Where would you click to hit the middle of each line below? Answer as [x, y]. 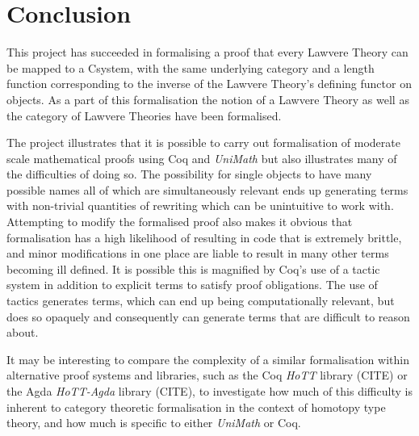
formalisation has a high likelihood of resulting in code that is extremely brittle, [204, 237]
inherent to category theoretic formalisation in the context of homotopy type [196, 407]
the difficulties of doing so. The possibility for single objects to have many [189, 174]
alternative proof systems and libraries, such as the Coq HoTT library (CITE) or [207, 375]
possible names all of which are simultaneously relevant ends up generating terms [207, 189]
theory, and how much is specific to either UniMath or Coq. [154, 423]
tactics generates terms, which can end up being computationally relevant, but [201, 301]
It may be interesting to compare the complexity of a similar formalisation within [208, 359]
